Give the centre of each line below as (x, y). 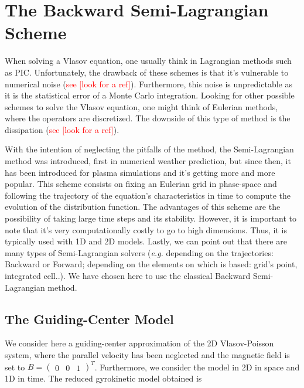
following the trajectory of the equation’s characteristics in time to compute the (148, 195)
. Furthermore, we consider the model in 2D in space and (197, 367)
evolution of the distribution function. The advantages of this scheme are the (143, 207)
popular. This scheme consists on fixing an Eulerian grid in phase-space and (141, 184)
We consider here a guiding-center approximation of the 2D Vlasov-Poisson (139, 343)
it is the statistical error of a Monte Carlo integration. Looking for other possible (150, 95)
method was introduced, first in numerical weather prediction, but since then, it (148, 161)
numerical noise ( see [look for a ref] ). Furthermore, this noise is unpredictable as (148, 84)
